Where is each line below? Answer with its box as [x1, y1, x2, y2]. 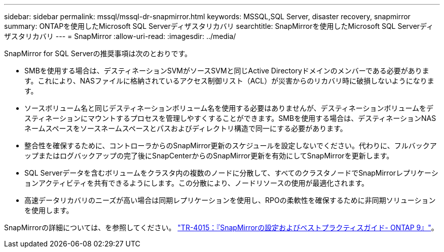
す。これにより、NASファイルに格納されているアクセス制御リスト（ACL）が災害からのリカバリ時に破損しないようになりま [24, 76, 434, 85]
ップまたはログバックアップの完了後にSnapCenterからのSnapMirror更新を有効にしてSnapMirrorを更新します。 [24, 151, 394, 160]
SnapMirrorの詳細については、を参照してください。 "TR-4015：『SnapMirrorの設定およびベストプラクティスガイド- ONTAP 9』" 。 [4, 223, 438, 232]
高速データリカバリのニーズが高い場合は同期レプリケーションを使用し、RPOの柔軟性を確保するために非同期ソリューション [24, 196, 436, 204]
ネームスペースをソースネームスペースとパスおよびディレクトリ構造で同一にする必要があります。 [24, 124, 347, 133]
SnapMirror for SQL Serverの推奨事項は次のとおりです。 [4, 49, 192, 58]
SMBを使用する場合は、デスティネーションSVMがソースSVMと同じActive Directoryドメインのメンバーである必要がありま [24, 66, 429, 75]
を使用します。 [24, 206, 73, 215]
